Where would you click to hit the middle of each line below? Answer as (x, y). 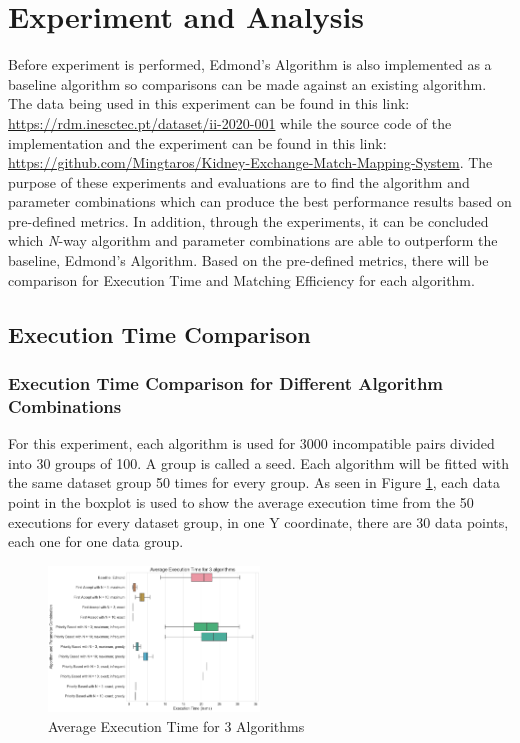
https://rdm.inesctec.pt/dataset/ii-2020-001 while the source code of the (230, 122)
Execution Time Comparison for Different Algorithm (226, 382)
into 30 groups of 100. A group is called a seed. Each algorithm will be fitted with (259, 462)
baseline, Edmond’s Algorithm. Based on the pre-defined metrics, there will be (248, 260)
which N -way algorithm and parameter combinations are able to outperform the (253, 240)
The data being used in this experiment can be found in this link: (209, 103)
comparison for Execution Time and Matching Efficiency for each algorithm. (241, 279)
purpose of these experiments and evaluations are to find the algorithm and (239, 181)
